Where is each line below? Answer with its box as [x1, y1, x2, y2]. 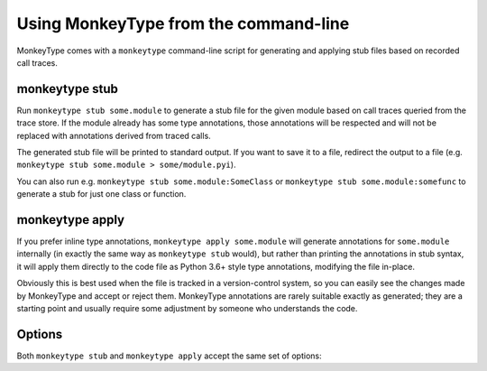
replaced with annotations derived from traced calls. [16, 130, 211, 141]
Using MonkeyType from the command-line [16, 14, 350, 33]
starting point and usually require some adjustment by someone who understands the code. [16, 303, 358, 314]
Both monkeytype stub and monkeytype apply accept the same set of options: [16, 350, 322, 361]
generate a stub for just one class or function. [16, 189, 187, 199]
